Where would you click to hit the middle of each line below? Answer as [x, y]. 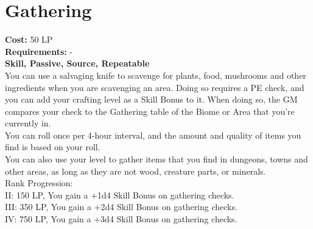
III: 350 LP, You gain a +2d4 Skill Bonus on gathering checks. [121, 207]
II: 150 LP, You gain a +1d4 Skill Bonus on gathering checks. [120, 194]
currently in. [28, 123]
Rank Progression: [39, 183]
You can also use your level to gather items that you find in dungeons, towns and [156, 159]
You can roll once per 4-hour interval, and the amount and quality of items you [153, 135]
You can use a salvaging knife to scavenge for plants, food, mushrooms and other [156, 75]
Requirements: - [39, 51]
